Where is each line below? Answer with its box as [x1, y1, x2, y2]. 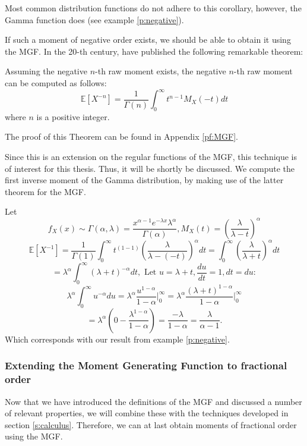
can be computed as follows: [5, 76, 107, 89]
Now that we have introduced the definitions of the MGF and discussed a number [5, 395, 302, 407]
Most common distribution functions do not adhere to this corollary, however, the [5, 2, 302, 14]
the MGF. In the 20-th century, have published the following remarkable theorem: [5, 45, 303, 57]
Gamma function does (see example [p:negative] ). [5, 13, 184, 26]
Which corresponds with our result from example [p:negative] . [5, 332, 230, 345]
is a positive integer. [36, 110, 110, 123]
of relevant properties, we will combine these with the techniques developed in [5, 407, 289, 419]
